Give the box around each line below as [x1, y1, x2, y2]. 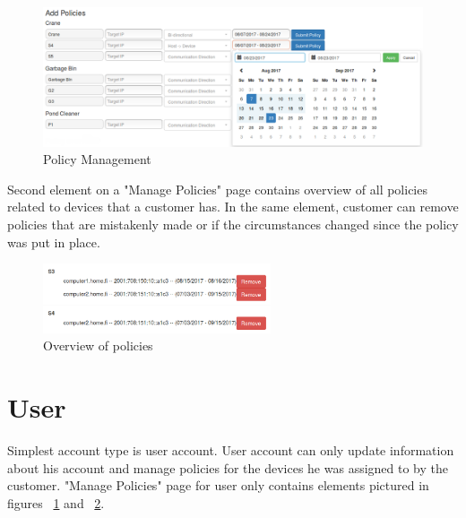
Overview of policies [43, 336, 153, 355]
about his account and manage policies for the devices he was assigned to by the [7, 458, 449, 477]
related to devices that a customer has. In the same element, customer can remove [7, 197, 459, 216]
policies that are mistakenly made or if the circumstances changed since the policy [7, 215, 459, 234]
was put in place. [7, 232, 100, 251]
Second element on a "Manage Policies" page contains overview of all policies [7, 179, 427, 198]
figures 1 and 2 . [7, 493, 105, 512]
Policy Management [43, 150, 151, 168]
